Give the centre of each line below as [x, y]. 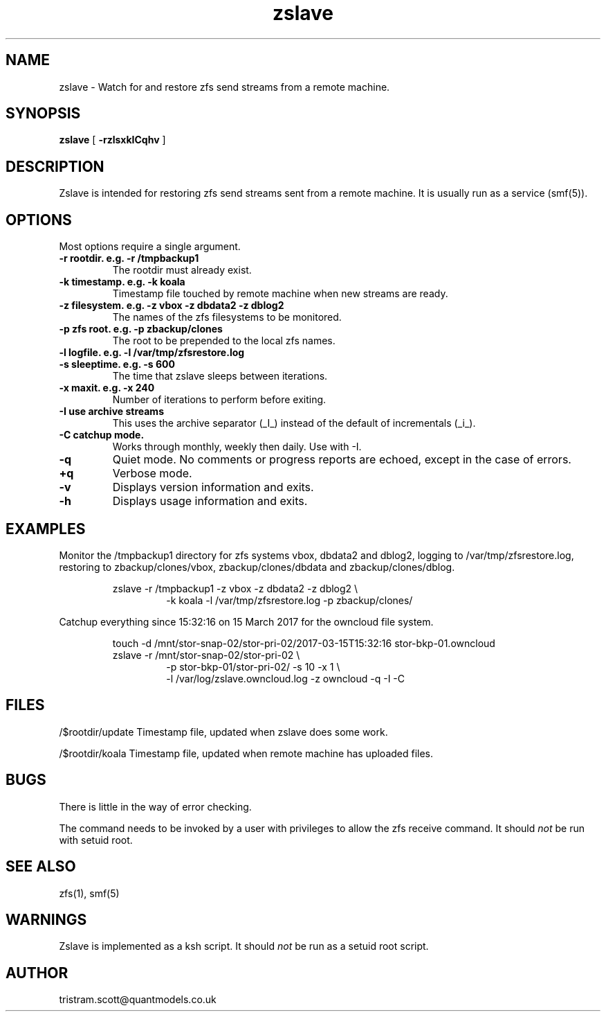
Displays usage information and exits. [210, 501]
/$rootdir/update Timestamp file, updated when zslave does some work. [223, 732]
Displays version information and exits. [213, 487]
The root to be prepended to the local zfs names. [224, 341]
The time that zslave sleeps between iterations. [220, 376]
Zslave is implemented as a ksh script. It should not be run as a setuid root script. [244, 946]
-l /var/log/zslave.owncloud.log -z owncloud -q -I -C [286, 678]
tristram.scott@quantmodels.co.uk [138, 1000]
